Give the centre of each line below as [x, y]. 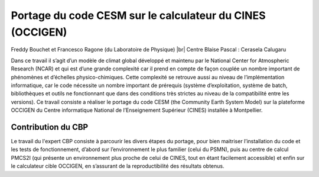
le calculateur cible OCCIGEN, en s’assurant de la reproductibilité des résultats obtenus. [118, 166]
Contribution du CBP [50, 127]
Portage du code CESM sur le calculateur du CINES [138, 15]
